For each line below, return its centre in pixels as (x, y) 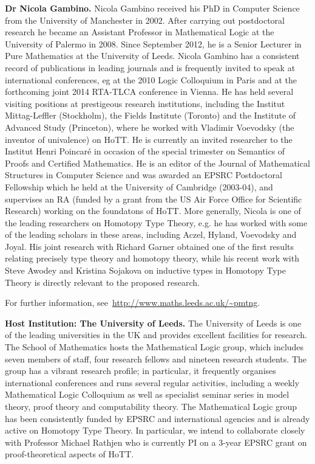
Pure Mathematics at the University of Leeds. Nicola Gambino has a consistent (152, 56)
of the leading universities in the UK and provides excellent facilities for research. (156, 335)
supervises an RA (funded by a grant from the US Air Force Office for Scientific (154, 199)
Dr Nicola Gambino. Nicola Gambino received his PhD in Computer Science (152, 8)
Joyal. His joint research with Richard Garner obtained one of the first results (149, 246)
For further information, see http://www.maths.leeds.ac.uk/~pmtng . (133, 303)
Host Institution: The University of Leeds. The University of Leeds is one (153, 323)
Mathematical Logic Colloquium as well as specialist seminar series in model (147, 394)
